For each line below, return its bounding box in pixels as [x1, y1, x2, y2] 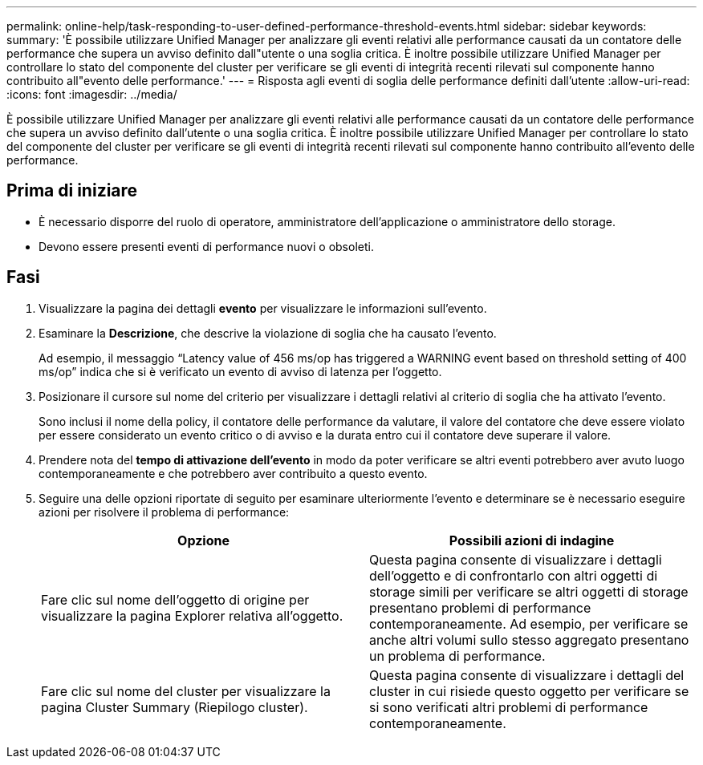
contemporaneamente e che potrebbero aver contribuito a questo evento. [39, 466, 428, 480]
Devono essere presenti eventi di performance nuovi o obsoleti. [39, 239, 374, 253]
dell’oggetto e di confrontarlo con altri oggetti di [369, 567, 658, 584]
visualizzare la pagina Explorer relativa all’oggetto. [41, 607, 343, 624]
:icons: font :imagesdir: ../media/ [6, 87, 177, 101]
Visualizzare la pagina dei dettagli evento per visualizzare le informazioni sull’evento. [39, 301, 487, 315]
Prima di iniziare [6, 180, 138, 201]
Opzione [177, 532, 230, 548]
